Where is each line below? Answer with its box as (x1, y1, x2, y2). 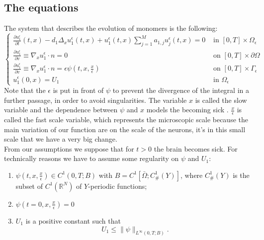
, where (180, 169, 203, 180)
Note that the (4, 84, 46, 95)
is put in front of (53, 84, 104, 95)
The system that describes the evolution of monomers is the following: (4, 23, 218, 33)
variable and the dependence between (4, 104, 118, 115)
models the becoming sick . (146, 104, 229, 115)
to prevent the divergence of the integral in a (112, 84, 249, 95)
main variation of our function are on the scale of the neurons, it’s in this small (4, 124, 246, 134)
